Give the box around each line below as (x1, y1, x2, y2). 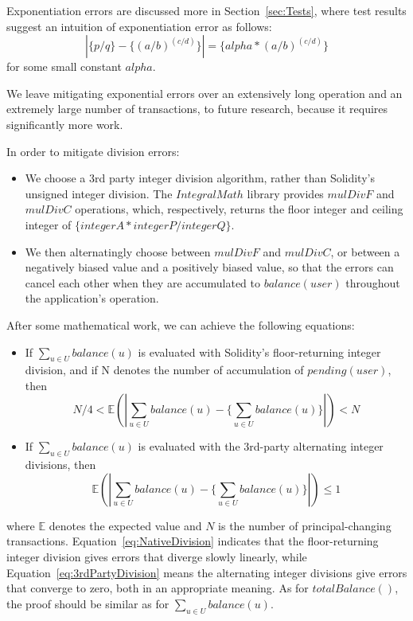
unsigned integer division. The (25, 185, 173, 201)
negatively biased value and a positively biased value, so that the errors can (25, 259, 394, 275)
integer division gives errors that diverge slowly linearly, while (6, 549, 307, 565)
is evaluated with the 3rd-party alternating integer (138, 438, 384, 455)
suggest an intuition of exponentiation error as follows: (6, 18, 272, 34)
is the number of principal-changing (218, 517, 392, 533)
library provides (247, 185, 324, 201)
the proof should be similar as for (6, 595, 169, 611)
